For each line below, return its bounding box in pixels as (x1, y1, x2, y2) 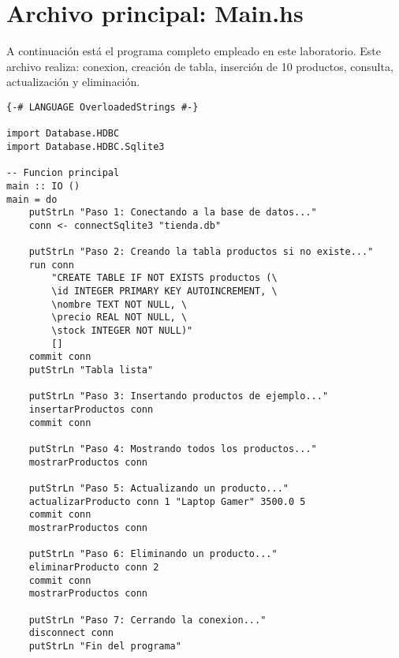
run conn (28, 259, 74, 271)
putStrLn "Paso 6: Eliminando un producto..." (28, 548, 278, 560)
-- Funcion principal (6, 167, 120, 179)
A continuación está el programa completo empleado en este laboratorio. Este (6, 43, 381, 59)
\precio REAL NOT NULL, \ (51, 312, 188, 323)
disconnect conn (28, 627, 114, 639)
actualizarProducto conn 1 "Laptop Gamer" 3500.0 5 (28, 495, 306, 507)
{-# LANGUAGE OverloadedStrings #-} (6, 101, 199, 113)
